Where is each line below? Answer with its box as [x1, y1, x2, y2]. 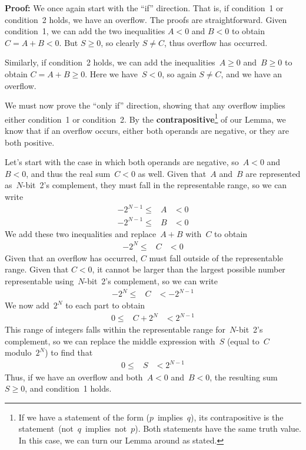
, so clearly [101, 36, 140, 48]
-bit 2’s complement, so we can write [84, 274, 218, 287]
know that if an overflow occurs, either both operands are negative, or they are [5, 124, 290, 136]
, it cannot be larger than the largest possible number [92, 263, 285, 275]
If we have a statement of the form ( [18, 410, 149, 423]
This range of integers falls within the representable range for [5, 323, 226, 336]
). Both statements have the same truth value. [135, 422, 301, 435]
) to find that [45, 346, 93, 359]
